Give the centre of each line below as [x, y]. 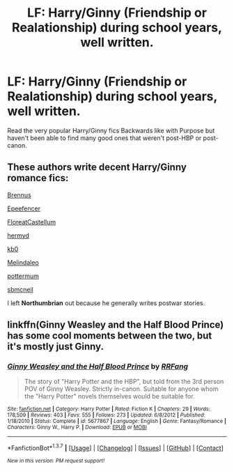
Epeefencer [24, 208]
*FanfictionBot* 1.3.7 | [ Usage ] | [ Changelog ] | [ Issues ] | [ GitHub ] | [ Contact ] [116, 447]
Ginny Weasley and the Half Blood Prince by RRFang [98, 366]
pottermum [23, 276]
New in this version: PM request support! [56, 461]
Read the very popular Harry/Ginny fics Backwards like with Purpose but [111, 130]
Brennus [19, 195]
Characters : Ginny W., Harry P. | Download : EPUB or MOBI [77, 427]
